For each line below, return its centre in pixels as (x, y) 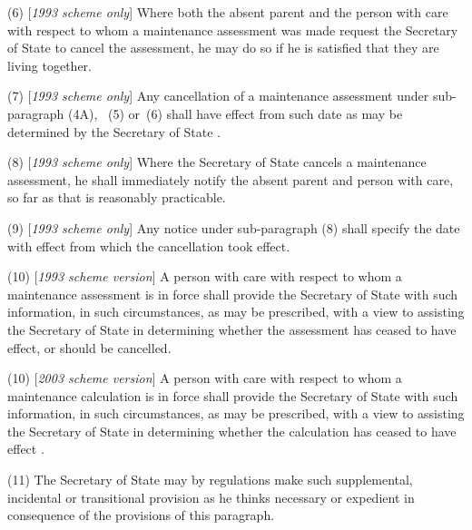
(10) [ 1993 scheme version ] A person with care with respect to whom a (205, 276)
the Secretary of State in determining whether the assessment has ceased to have (232, 329)
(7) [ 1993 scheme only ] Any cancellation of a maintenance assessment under (218, 96)
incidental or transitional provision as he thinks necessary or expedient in (211, 497)
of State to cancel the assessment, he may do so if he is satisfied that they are (223, 48)
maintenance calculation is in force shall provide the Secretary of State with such (233, 395)
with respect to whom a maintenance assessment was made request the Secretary (233, 29)
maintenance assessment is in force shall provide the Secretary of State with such (233, 294)
